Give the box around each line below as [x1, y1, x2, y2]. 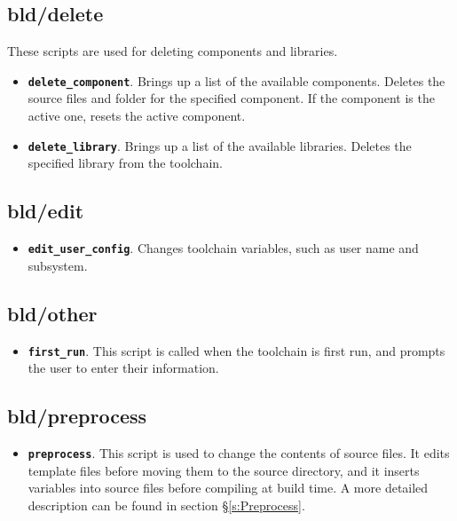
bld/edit [7, 197, 84, 225]
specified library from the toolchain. [28, 154, 223, 172]
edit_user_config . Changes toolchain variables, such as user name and [28, 239, 419, 257]
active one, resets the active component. [28, 107, 246, 125]
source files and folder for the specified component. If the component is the [28, 89, 435, 107]
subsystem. [28, 256, 88, 274]
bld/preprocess [7, 402, 147, 430]
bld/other [7, 299, 98, 327]
